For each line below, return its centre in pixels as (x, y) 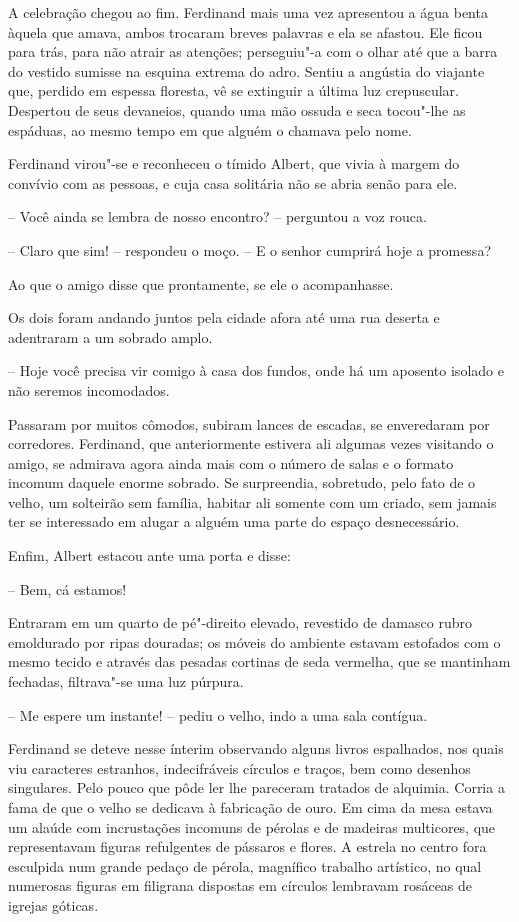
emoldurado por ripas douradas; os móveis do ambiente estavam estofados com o (254, 641)
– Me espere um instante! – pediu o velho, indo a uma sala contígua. (218, 714)
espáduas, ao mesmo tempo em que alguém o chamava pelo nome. (210, 129)
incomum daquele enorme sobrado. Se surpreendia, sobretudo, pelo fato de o (242, 482)
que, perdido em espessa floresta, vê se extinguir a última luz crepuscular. (233, 90)
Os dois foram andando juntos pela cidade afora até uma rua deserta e (224, 317)
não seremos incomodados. (89, 389)
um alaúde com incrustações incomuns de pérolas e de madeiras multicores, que (252, 826)
